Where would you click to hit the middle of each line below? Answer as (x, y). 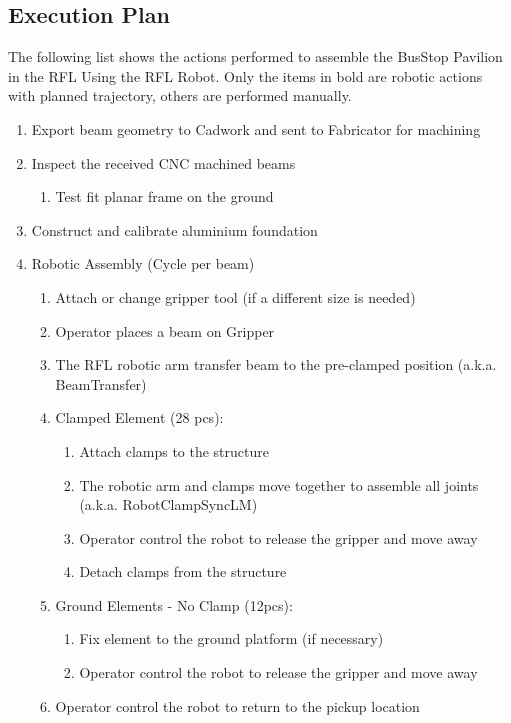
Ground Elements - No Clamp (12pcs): (174, 604)
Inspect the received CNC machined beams (163, 162)
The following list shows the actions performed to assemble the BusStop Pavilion (255, 56)
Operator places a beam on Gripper (165, 330)
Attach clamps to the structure (174, 450)
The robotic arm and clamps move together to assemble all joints (279, 484)
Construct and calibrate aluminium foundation (174, 229)
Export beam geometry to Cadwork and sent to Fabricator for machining (256, 128)
